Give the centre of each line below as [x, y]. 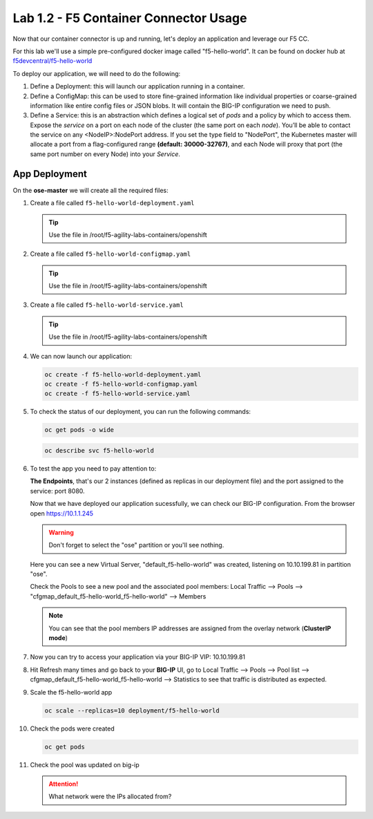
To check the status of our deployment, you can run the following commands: [141, 412]
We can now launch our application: [81, 356]
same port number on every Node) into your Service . [105, 154]
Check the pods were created [72, 728]
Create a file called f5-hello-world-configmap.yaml [111, 254]
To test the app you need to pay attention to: [93, 468]
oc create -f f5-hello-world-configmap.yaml [121, 384]
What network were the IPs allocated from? [110, 797]
